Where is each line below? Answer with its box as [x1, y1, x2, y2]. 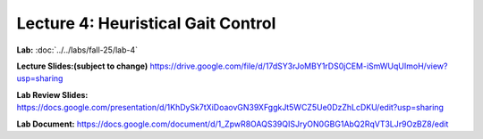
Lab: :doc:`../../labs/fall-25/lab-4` [16, 45, 139, 55]
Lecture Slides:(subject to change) [16, 61, 148, 71]
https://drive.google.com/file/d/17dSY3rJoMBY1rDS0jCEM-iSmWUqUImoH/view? [149, 61, 448, 71]
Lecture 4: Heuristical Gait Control [16, 13, 276, 33]
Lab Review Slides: [16, 89, 89, 100]
